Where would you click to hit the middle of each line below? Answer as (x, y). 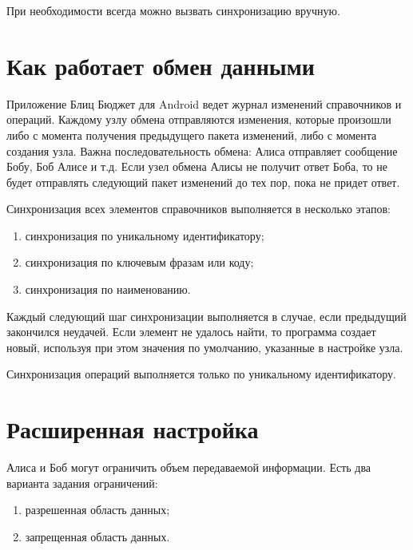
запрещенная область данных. (97, 536)
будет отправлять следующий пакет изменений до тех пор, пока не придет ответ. (203, 182)
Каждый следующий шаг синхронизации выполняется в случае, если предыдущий (206, 316)
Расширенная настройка (133, 429)
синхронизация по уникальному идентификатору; (145, 235)
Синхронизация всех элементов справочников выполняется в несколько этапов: (199, 209)
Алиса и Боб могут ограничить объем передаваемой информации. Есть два (189, 467)
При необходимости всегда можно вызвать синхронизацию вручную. (173, 10)
